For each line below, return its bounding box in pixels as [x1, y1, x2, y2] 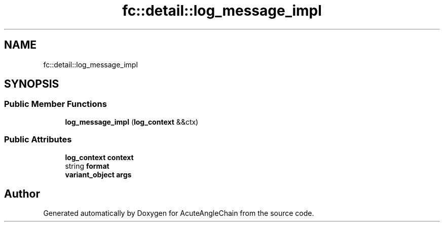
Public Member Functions [4, 99, 107, 109]
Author [4, 187, 40, 200]
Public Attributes [4, 134, 72, 145]
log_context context [65, 153, 134, 162]
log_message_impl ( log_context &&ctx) [65, 117, 199, 126]
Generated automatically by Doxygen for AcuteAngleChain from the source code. [43, 209, 314, 218]
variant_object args [65, 170, 132, 179]
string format [65, 161, 109, 170]
